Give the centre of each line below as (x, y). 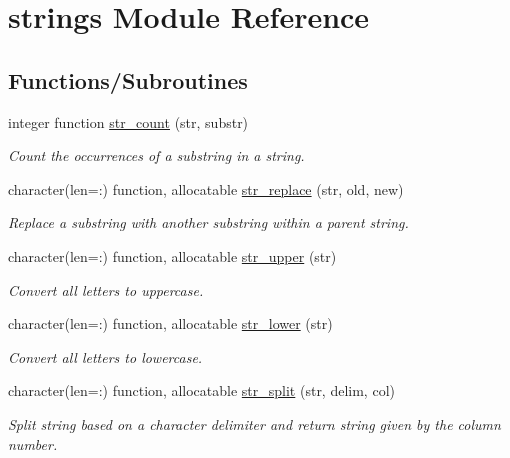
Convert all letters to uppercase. (106, 289)
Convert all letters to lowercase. (105, 356)
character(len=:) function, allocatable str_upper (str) (172, 255)
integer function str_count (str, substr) (128, 121)
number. (33, 443)
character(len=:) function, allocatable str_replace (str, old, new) (206, 188)
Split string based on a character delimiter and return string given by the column (254, 423)
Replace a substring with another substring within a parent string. (208, 222)
